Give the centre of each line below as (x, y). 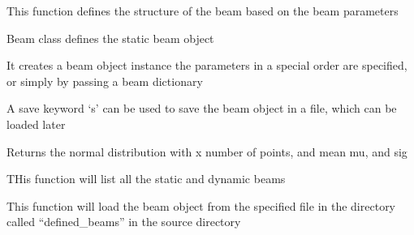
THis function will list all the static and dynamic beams (146, 179)
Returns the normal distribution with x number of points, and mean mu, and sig (207, 151)
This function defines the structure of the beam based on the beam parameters (203, 11)
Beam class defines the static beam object (110, 38)
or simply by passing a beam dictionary (105, 81)
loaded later (36, 124)
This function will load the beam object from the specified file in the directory (201, 205)
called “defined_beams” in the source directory (124, 222)
